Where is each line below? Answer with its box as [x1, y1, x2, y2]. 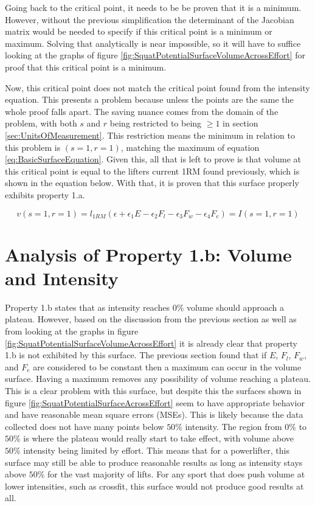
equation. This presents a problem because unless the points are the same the [5, 93, 294, 106]
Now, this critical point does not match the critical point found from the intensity [5, 81, 310, 94]
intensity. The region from [185, 420, 282, 432]
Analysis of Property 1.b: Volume [5, 241, 292, 266]
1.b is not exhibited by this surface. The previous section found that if [5, 348, 267, 361]
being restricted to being [109, 117, 202, 130]
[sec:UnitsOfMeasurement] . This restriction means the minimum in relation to [5, 128, 295, 141]
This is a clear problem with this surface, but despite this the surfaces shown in [5, 384, 302, 397]
